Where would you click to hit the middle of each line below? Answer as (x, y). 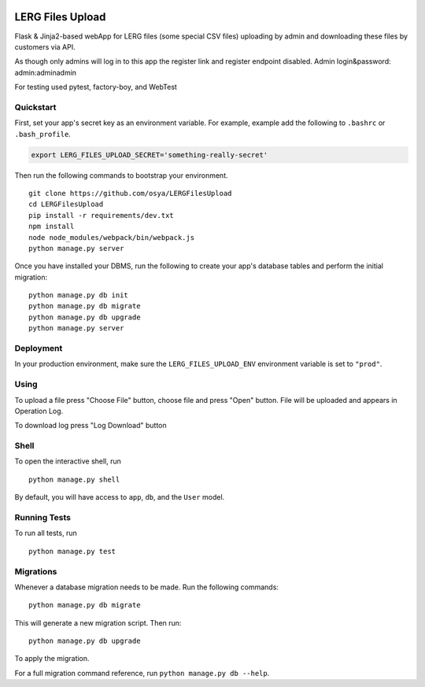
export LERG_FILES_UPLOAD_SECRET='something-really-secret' (150, 155)
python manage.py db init (79, 295)
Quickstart (35, 107)
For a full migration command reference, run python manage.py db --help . (142, 673)
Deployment (39, 349)
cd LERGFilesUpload (66, 204)
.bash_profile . (42, 134)
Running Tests (42, 518)
